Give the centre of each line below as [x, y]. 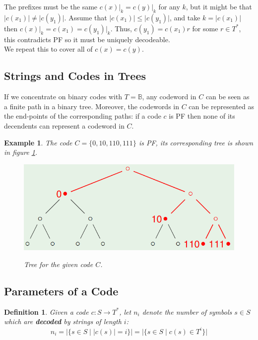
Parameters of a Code [61, 291]
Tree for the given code [59, 264]
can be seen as [227, 97]
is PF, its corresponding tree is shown [196, 142]
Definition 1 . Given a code [46, 311]
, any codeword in [169, 97]
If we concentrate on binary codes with [63, 97]
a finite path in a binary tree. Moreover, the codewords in [92, 106]
